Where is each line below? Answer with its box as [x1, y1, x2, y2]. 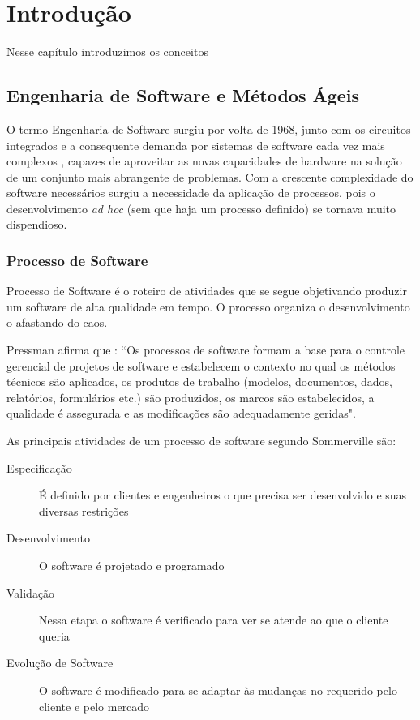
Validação [6, 584, 55, 601]
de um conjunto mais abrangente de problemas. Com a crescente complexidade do [6, 168, 414, 185]
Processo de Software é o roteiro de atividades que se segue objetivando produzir [6, 282, 407, 299]
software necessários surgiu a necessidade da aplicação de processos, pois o [6, 184, 375, 201]
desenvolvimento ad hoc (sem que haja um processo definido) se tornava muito [6, 199, 396, 216]
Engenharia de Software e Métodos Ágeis [6, 83, 360, 108]
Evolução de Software [6, 654, 114, 671]
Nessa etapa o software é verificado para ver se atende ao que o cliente [39, 611, 388, 628]
